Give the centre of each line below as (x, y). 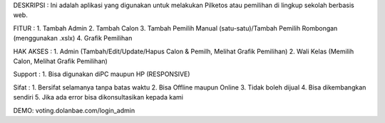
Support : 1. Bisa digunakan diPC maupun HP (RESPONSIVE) (102, 74)
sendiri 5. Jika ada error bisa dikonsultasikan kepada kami (98, 97)
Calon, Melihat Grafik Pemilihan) (61, 61)
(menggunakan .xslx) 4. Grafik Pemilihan (73, 38)
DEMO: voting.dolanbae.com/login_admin (74, 110)
